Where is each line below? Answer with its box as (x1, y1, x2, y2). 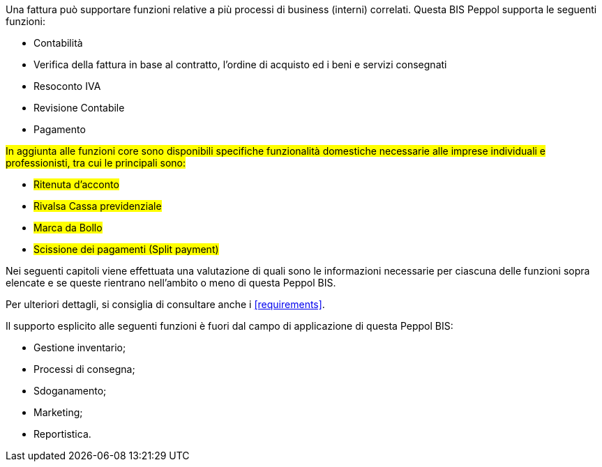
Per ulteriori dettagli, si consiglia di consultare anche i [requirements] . (6, 298, 325, 310)
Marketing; (33, 406, 83, 418)
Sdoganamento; (33, 385, 107, 397)
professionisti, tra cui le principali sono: (6, 157, 186, 169)
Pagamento (33, 123, 86, 135)
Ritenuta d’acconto (33, 178, 119, 190)
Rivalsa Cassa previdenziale (33, 200, 162, 212)
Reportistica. (33, 428, 91, 440)
